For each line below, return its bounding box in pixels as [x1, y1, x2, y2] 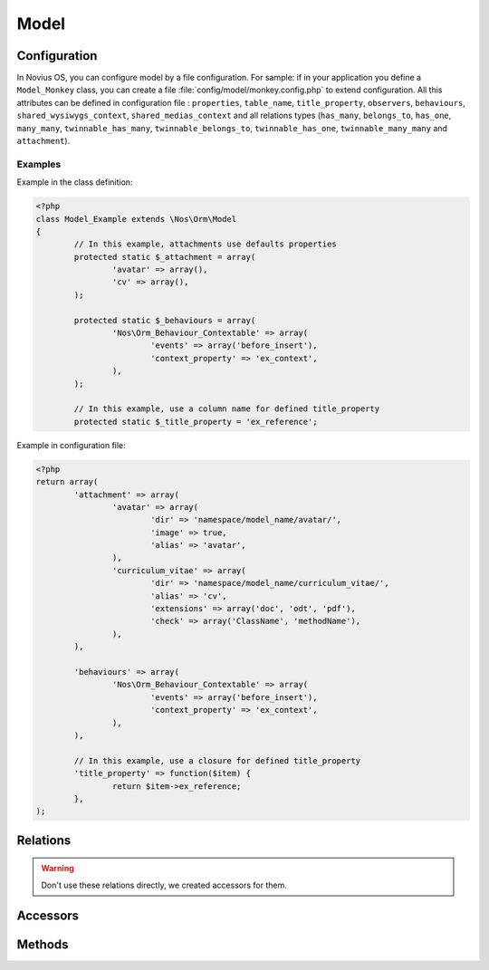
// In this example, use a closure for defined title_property [73, 755, 361, 765]
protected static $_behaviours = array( [73, 315, 256, 325]
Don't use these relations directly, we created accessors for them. [41, 879, 287, 890]
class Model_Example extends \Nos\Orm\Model [35, 214, 237, 224]
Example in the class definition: [16, 177, 133, 187]
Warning [41, 863, 74, 874]
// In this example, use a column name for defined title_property [73, 404, 380, 414]
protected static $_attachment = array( [73, 252, 256, 262]
